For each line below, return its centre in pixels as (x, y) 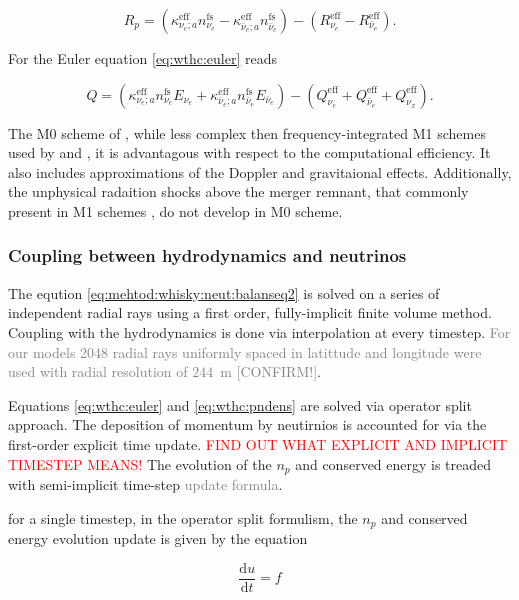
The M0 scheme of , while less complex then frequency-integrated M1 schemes (247, 132)
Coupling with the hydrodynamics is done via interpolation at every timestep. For (259, 331)
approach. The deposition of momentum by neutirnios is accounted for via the (247, 424)
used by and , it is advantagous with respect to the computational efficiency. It (249, 152)
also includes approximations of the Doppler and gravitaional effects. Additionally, (260, 171)
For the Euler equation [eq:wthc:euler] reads (142, 58)
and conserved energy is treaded (393, 463)
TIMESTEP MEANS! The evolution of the (140, 463)
